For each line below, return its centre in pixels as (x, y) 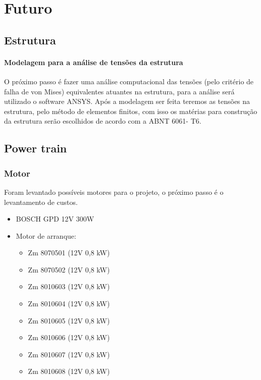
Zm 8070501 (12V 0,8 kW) (69, 253)
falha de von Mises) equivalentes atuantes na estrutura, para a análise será (119, 91)
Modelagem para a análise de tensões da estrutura (94, 62)
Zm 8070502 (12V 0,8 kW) (69, 269)
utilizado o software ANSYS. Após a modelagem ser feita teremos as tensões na (127, 101)
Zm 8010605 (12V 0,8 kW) (69, 320)
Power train (36, 148)
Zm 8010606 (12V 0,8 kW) (69, 337)
